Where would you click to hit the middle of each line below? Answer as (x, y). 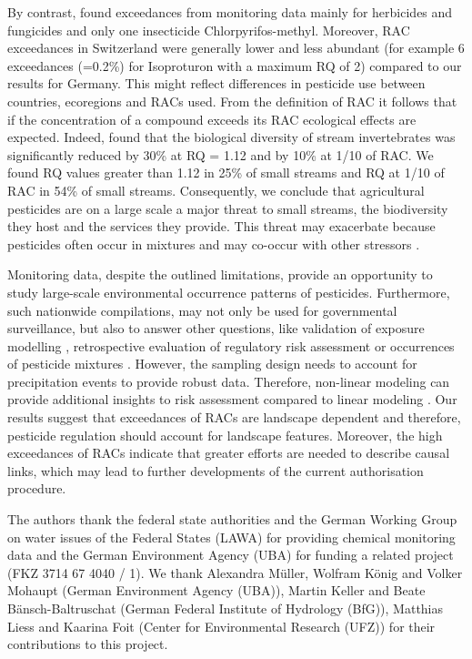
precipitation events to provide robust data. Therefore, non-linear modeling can (229, 381)
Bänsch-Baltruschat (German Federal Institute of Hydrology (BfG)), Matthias (226, 608)
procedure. (37, 488)
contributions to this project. (88, 644)
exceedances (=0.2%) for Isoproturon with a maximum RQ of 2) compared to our (235, 65)
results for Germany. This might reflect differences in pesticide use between (216, 83)
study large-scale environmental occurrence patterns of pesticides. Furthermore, (229, 292)
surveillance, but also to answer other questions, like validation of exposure (216, 328)
